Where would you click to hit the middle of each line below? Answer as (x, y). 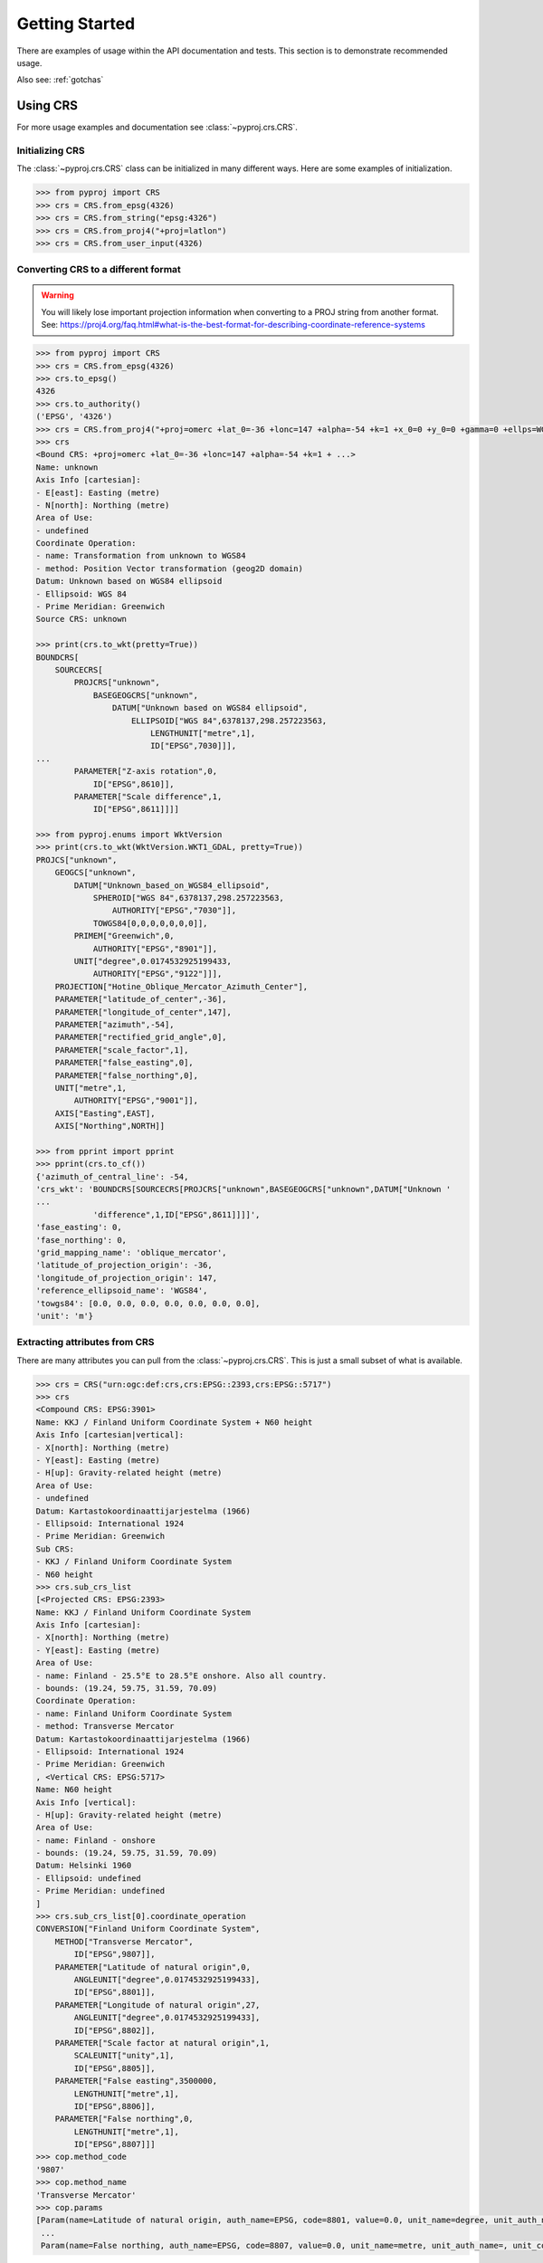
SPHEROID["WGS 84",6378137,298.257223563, (188, 898)
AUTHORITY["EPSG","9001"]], (136, 1101)
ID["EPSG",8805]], (114, 2068)
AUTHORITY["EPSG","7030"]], (174, 911)
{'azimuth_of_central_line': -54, (112, 1176)
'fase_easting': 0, (79, 1227)
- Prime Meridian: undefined (100, 1891)
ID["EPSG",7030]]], (193, 746)
